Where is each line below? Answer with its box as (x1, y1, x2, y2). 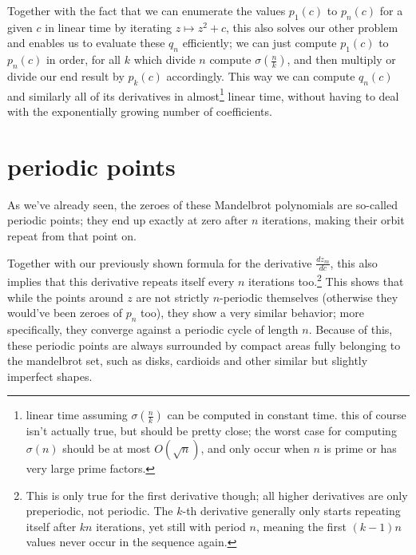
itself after (26, 517, 77, 534)
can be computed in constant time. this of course (167, 406, 406, 423)
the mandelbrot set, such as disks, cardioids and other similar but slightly (7, 352, 368, 369)
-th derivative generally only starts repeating (182, 502, 401, 519)
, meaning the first (256, 517, 347, 534)
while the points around (7, 288, 124, 305)
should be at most (62, 439, 151, 456)
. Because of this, (308, 321, 393, 337)
